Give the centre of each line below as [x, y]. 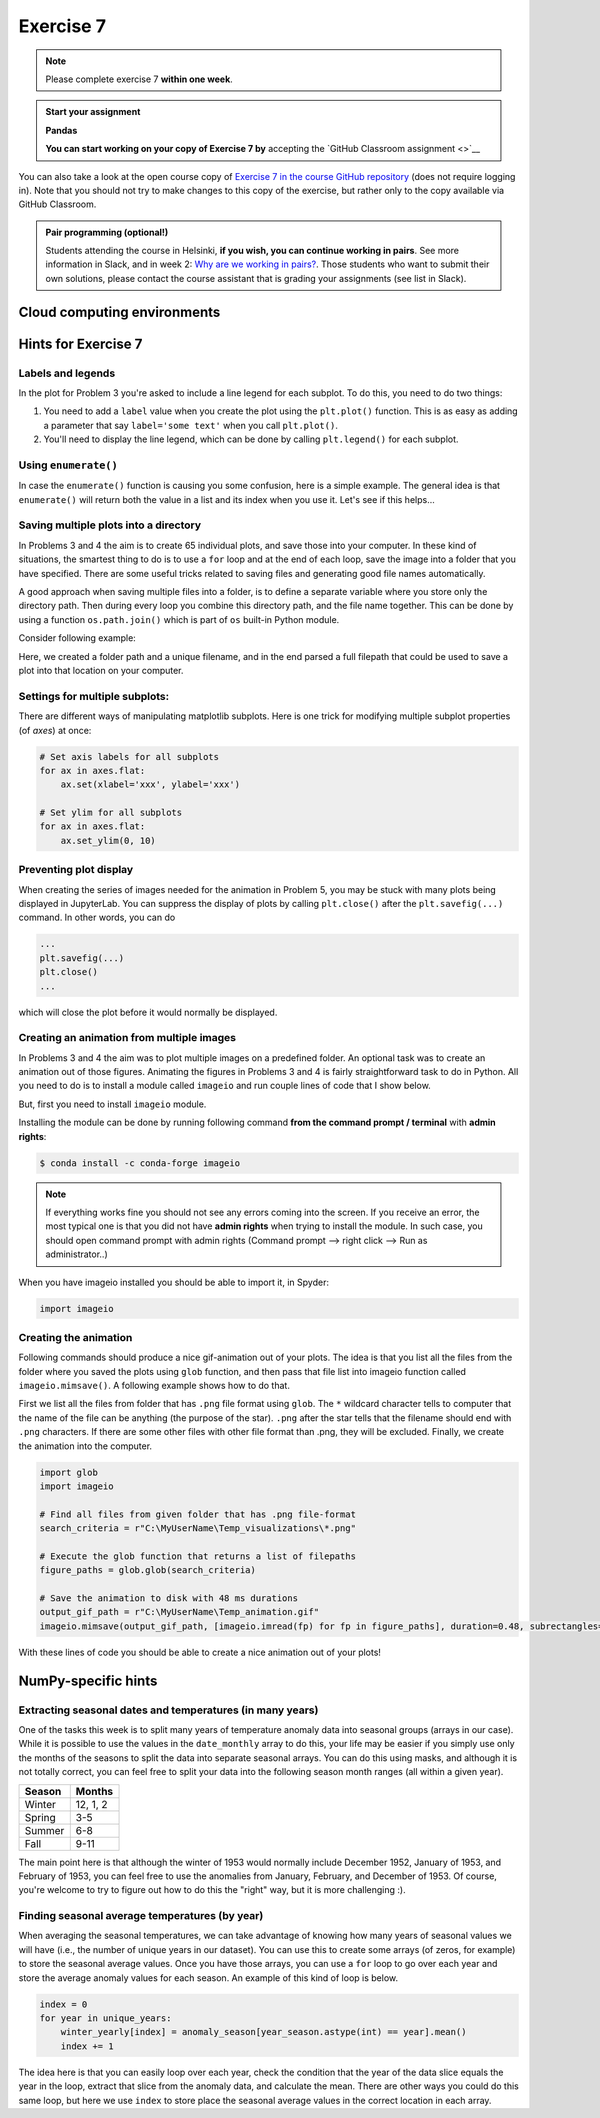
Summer [44, 1830]
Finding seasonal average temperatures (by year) [141, 1916]
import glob [69, 1472]
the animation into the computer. [85, 1446]
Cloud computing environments [119, 311]
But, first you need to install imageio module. [112, 1104]
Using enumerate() [68, 465]
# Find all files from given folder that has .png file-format [198, 1514]
